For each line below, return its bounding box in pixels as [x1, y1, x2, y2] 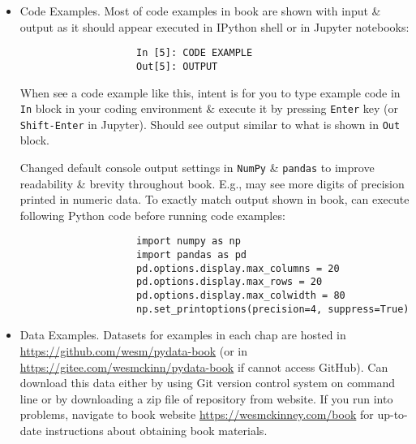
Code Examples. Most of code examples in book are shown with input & [19, 2, 381, 19]
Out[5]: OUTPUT [135, 60, 218, 72]
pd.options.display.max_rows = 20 [135, 276, 323, 288]
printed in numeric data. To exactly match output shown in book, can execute [19, 191, 410, 208]
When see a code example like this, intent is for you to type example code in [19, 84, 401, 101]
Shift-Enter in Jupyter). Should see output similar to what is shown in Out [19, 115, 401, 132]
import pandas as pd [135, 249, 247, 261]
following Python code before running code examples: [19, 206, 285, 223]
